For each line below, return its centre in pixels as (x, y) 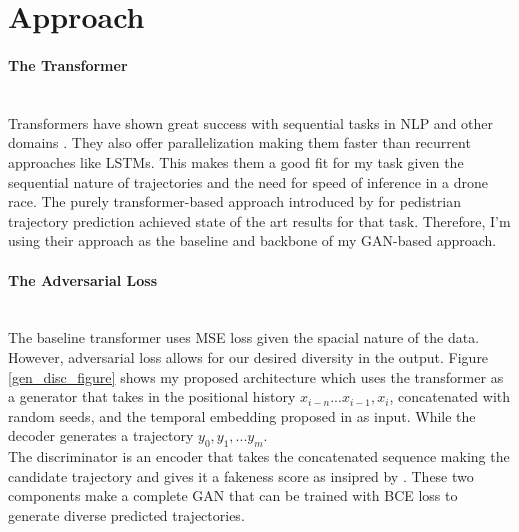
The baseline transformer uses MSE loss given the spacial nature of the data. (244, 337)
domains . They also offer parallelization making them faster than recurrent (239, 142)
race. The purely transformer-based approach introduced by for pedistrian (234, 201)
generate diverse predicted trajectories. (126, 514)
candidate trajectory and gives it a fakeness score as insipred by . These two (241, 475)
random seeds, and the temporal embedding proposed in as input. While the (242, 415)
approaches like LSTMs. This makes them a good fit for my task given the (236, 161)
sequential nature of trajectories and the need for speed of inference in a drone (248, 181)
